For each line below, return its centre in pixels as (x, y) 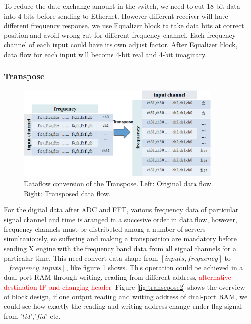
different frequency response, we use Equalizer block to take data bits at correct (124, 25)
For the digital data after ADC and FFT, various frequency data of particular (121, 210)
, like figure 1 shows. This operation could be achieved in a (154, 267)
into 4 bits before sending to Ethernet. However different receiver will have (116, 15)
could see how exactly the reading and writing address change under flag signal (123, 306)
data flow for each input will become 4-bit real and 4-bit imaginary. (106, 54)
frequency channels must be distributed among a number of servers (105, 229)
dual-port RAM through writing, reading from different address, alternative (118, 277)
